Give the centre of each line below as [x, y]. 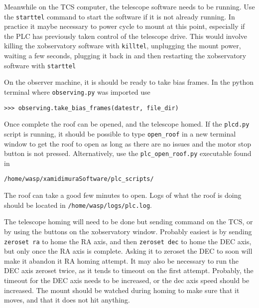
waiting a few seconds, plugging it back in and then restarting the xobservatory [125, 56]
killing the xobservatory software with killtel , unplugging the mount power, [123, 46]
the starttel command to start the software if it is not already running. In [120, 16]
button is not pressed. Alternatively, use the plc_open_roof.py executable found [128, 153]
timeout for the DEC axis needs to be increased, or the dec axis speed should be [127, 280]
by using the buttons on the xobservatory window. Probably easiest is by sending [128, 231]
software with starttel [40, 65]
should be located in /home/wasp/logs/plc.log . [78, 205]
